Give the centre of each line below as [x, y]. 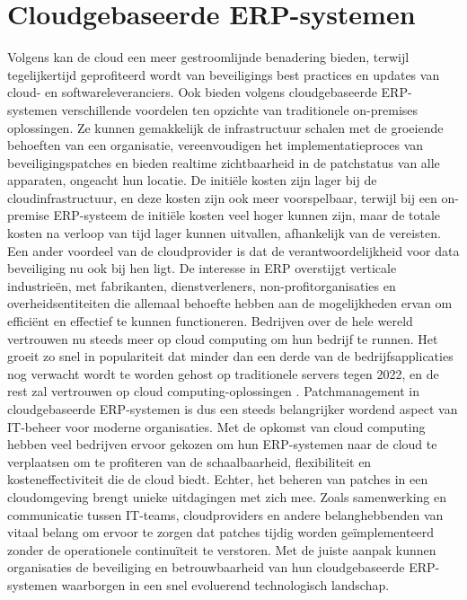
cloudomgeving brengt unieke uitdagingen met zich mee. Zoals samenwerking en [227, 496]
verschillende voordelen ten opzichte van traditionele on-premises [240, 109]
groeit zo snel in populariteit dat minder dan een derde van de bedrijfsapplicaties [230, 356]
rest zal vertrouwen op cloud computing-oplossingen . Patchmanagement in [214, 391]
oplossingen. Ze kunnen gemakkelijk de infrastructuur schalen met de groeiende [225, 127]
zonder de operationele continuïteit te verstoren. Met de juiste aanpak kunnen [222, 549]
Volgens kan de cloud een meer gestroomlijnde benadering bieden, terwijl [208, 57]
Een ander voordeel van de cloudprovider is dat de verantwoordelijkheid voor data [233, 250]
